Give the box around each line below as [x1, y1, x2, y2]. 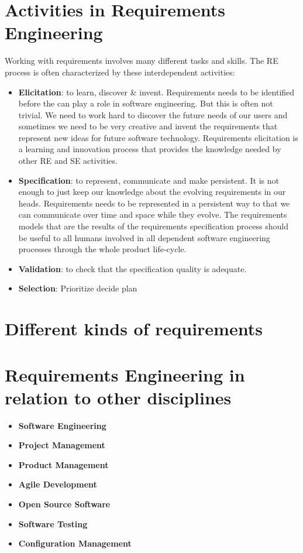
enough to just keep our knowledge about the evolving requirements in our [18, 186, 286, 198]
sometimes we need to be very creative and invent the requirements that [18, 120, 278, 132]
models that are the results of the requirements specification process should [18, 220, 289, 232]
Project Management [18, 439, 105, 451]
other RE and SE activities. [18, 154, 118, 167]
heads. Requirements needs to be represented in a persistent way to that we [18, 197, 290, 209]
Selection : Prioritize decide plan [18, 282, 137, 294]
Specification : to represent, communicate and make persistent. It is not [18, 174, 279, 186]
